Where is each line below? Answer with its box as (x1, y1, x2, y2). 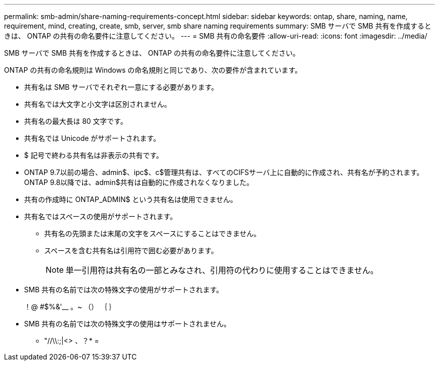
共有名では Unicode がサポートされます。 (24, 134, 160, 142)
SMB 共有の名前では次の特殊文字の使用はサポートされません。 (24, 319, 231, 328)
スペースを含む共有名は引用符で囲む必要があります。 (44, 246, 218, 255)
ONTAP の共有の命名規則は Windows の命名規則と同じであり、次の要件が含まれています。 (4, 66, 302, 74)
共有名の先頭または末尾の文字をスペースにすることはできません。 (44, 229, 261, 238)
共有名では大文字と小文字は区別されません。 (24, 100, 171, 108)
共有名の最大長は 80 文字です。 (24, 117, 127, 125)
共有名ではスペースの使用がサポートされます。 (24, 212, 177, 221)
